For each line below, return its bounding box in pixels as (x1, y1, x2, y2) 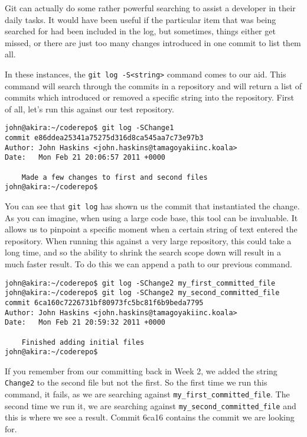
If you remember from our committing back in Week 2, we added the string (5, 364, 277, 377)
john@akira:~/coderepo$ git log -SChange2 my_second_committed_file (5, 289, 280, 297)
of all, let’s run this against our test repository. (5, 102, 174, 115)
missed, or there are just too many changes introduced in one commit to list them (5, 36, 301, 48)
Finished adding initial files (21, 338, 145, 347)
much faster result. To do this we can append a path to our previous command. (5, 258, 292, 270)
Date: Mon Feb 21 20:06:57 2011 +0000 (5, 153, 166, 162)
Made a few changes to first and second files (21, 173, 208, 182)
